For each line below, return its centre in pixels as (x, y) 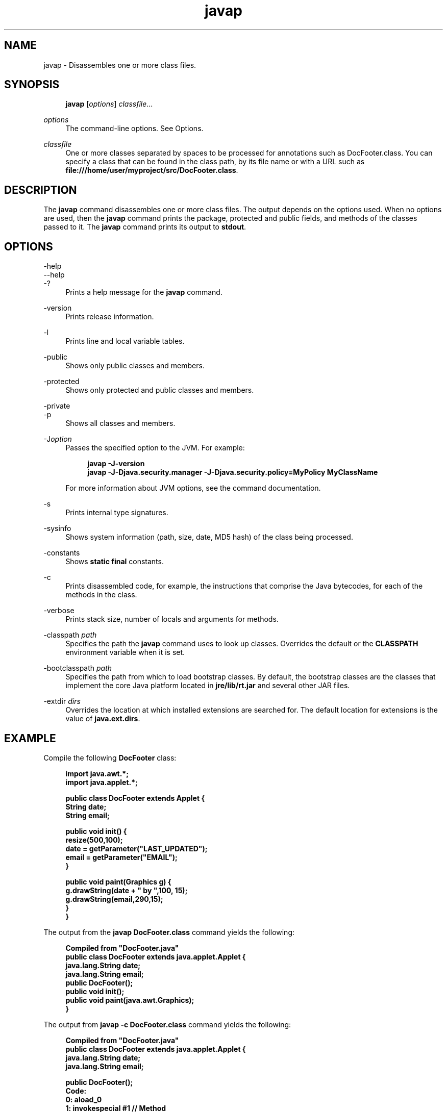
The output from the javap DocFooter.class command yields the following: (169, 932)
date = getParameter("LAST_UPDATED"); (136, 848)
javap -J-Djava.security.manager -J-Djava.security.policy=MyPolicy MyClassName (233, 472)
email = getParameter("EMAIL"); (121, 857)
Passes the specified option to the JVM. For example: (155, 448)
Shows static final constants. (115, 562)
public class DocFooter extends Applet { (135, 798)
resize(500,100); (94, 840)
